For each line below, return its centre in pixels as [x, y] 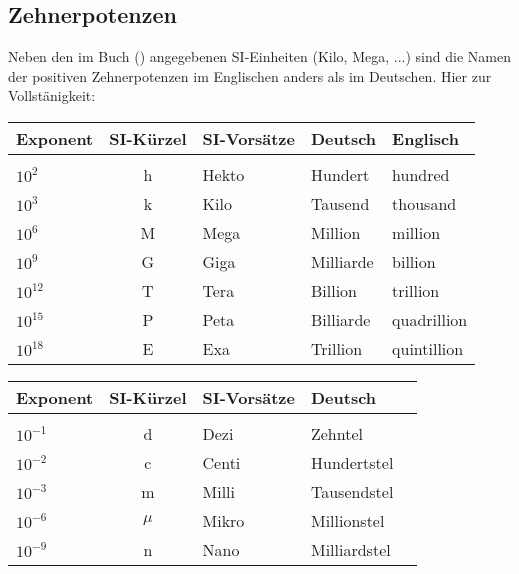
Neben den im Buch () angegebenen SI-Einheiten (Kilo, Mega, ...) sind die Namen [259, 56]
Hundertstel [352, 462]
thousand [424, 203]
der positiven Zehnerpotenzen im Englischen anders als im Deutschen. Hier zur [250, 75]
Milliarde [342, 261]
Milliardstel [350, 549]
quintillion [428, 348]
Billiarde [340, 319]
